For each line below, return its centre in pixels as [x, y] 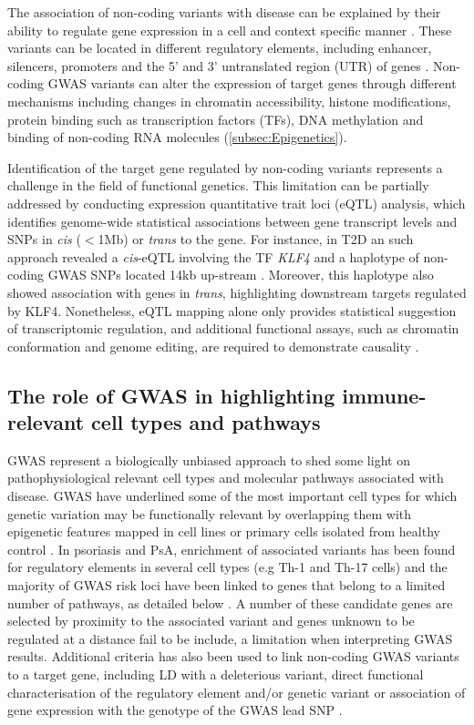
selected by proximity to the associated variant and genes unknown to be [211, 621]
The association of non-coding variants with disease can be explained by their [224, 12]
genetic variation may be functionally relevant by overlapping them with [210, 513]
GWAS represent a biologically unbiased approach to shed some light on [209, 460]
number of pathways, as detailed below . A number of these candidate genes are [230, 602]
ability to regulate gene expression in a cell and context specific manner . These [230, 30]
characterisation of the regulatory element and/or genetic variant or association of [237, 692]
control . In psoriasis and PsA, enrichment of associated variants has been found [232, 549]
